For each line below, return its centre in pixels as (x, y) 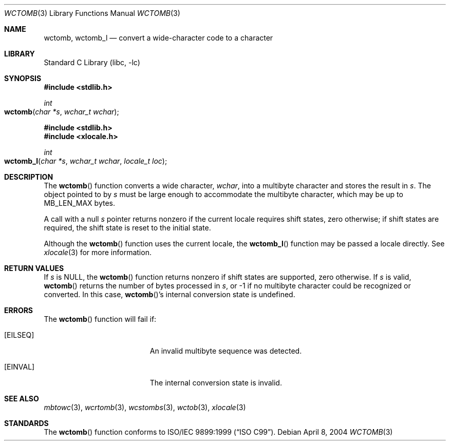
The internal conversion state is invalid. (216, 383)
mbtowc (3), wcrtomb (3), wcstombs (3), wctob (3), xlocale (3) (145, 407)
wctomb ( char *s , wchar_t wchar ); (62, 112)
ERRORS (19, 310)
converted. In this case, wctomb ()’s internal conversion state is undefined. (170, 294)
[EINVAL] (20, 367)
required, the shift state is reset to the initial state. (127, 228)
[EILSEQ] (19, 335)
